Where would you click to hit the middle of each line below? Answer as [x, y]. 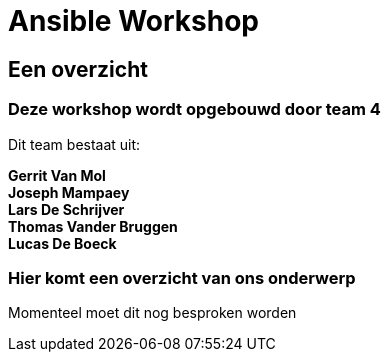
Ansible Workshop [134, 21]
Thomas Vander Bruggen [93, 226]
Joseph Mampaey [69, 192]
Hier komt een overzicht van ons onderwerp [182, 277]
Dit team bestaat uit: [74, 144]
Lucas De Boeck [62, 243]
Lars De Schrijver [66, 209]
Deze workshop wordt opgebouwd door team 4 [194, 109]
